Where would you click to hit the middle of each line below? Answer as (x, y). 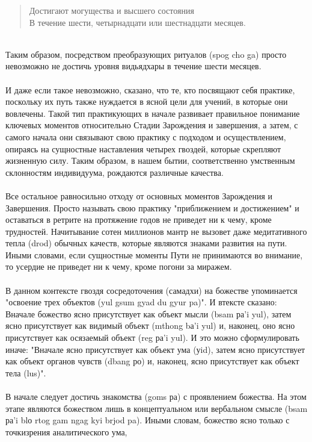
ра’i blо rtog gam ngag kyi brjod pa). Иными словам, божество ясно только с (148, 420)
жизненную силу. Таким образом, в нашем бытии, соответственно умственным (150, 160)
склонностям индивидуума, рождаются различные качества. (115, 172)
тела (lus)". (26, 372)
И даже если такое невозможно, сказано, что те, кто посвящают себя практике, (150, 89)
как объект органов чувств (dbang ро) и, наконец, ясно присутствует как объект (152, 361)
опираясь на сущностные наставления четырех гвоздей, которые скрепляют (143, 148)
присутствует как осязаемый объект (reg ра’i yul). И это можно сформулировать (152, 338)
